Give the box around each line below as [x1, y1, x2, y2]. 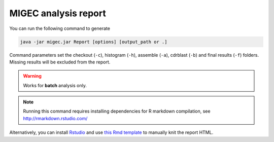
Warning [23, 73, 42, 79]
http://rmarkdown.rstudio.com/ [23, 115, 88, 121]
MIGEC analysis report [9, 8, 106, 19]
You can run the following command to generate [9, 25, 110, 31]
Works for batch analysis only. [23, 82, 87, 88]
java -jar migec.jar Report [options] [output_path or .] [20, 39, 167, 45]
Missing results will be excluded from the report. [9, 59, 111, 65]
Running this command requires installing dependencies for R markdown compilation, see [23, 108, 211, 114]
